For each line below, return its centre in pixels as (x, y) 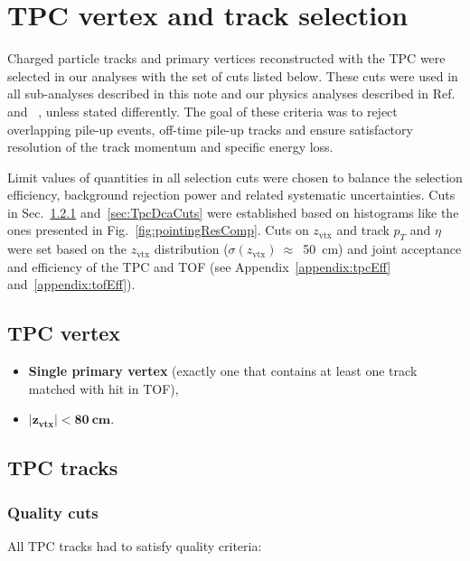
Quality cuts (53, 512)
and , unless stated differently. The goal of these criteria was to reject (202, 111)
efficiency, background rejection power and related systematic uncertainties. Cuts (231, 195)
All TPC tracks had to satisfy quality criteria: (135, 546)
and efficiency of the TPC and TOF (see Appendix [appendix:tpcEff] (199, 266)
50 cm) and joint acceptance (382, 249)
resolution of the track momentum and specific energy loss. (170, 147)
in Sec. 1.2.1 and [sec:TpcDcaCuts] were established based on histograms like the (233, 212)
